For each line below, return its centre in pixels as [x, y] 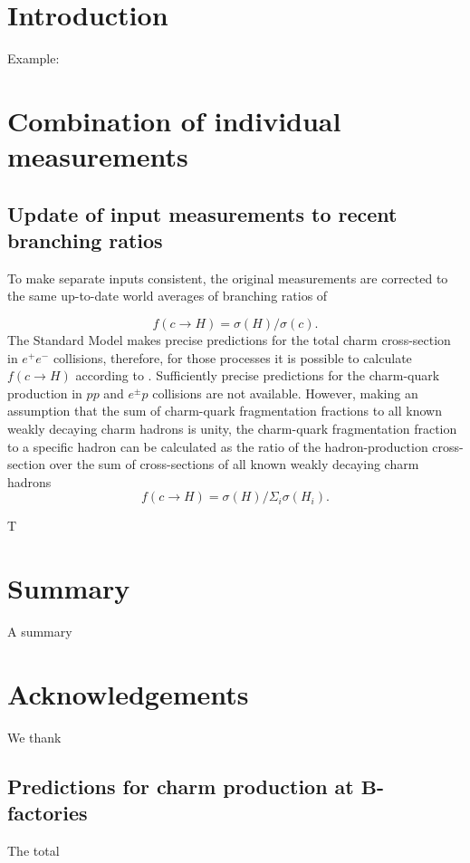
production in [45, 393]
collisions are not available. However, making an [285, 393]
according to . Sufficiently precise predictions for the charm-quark [258, 375]
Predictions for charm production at [181, 786]
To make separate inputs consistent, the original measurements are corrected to [228, 278]
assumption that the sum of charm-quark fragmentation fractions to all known [225, 411]
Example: [34, 58]
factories [48, 813]
